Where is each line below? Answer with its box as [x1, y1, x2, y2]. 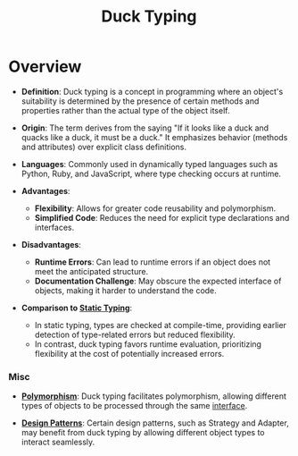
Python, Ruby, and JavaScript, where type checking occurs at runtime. [21, 168, 282, 179]
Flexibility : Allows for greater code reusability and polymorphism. [34, 203, 277, 214]
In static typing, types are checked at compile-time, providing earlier [34, 319, 287, 330]
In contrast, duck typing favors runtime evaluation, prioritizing [34, 338, 262, 350]
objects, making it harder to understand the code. [34, 284, 218, 296]
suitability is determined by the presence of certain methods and [21, 96, 260, 106]
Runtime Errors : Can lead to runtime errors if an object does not [34, 257, 271, 267]
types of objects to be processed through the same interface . [21, 401, 248, 411]
